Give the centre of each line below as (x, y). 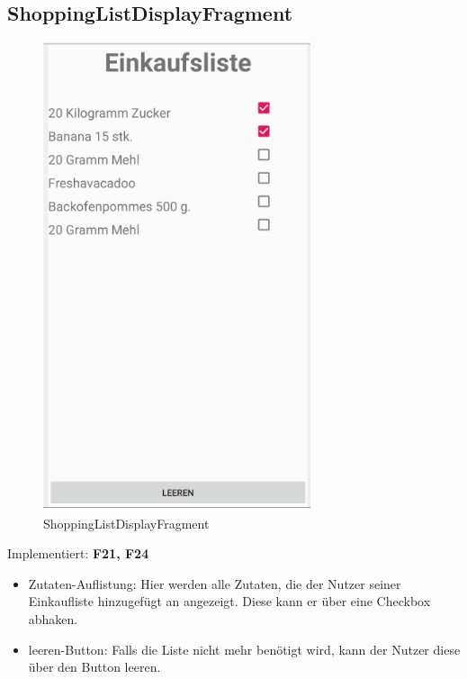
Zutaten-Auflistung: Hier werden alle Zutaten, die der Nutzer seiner (215, 583)
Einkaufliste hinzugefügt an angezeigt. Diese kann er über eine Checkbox (229, 601)
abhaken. (53, 618)
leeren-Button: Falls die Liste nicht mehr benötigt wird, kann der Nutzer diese (244, 649)
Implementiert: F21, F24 (78, 553)
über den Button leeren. (94, 667)
